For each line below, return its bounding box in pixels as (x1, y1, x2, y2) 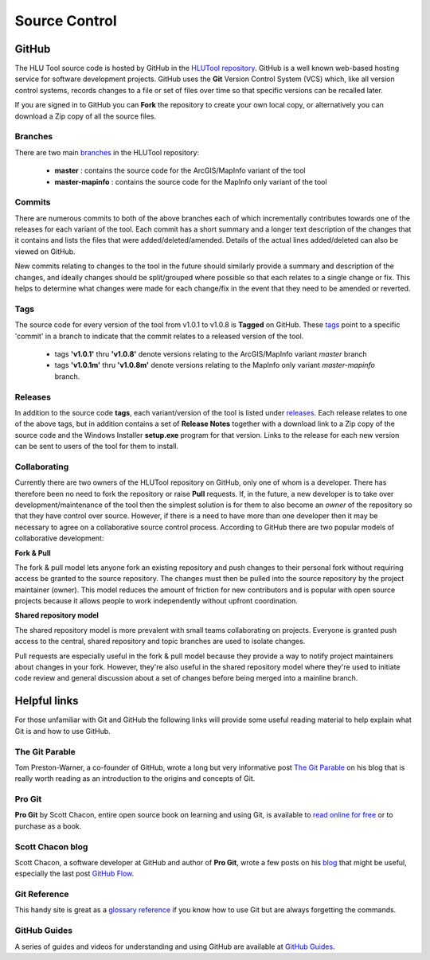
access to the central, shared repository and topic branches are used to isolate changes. (14, 637, 306, 646)
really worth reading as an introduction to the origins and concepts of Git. (14, 774, 256, 783)
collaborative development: (14, 533, 104, 543)
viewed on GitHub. (14, 247, 76, 256)
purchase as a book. (14, 821, 82, 831)
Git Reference (14, 888, 69, 900)
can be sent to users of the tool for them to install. (14, 442, 179, 451)
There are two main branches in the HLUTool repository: (14, 147, 199, 157)
